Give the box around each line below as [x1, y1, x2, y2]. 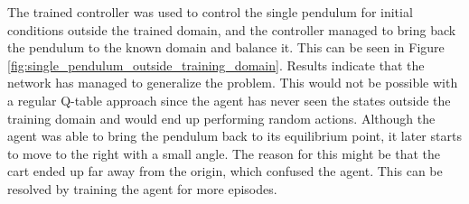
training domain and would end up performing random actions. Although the [7, 108, 436, 127]
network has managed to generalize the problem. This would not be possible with [7, 73, 458, 92]
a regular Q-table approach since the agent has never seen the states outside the [7, 90, 451, 109]
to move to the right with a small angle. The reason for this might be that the [7, 144, 441, 162]
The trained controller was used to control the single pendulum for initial [7, 3, 413, 21]
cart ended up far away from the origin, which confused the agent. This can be [7, 162, 443, 181]
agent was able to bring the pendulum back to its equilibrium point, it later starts [7, 126, 462, 145]
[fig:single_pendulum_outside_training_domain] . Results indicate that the [7, 55, 425, 74]
